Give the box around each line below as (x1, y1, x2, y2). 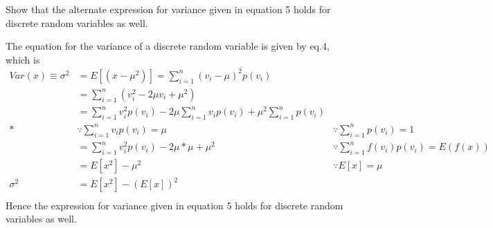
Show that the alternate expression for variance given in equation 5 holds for (6, 2, 331, 16)
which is (6, 52, 40, 66)
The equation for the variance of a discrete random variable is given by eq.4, (6, 39, 330, 53)
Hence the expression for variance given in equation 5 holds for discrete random (6, 198, 343, 212)
